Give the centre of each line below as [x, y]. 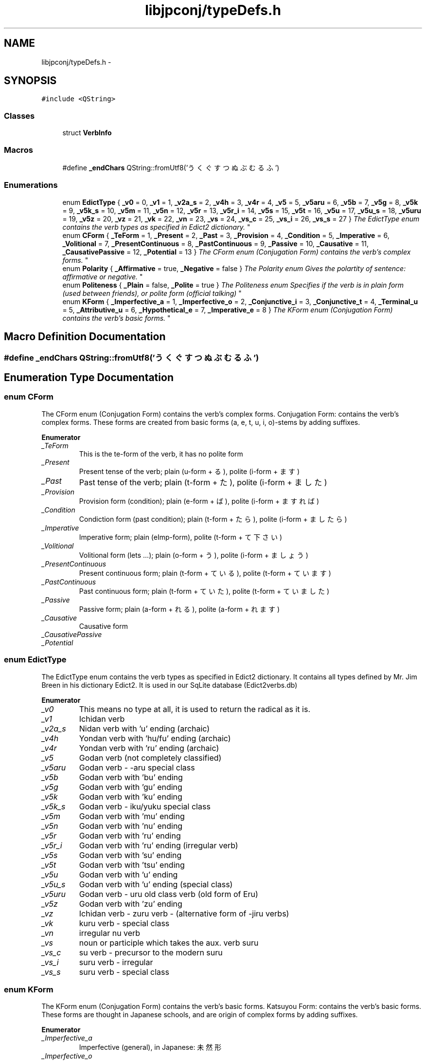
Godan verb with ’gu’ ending [131, 787]
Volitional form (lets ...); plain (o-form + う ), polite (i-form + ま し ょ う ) [194, 555]
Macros [18, 150]
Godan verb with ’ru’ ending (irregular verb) [159, 845]
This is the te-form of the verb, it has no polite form [161, 454]
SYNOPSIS [30, 81]
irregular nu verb [110, 933]
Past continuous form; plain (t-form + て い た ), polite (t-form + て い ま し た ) [204, 591]
